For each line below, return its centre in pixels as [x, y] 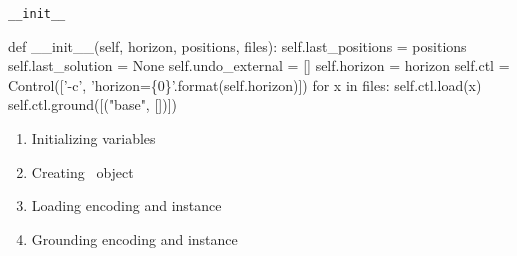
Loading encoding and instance [126, 205]
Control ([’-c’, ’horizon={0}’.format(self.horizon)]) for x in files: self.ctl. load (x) [245, 84]
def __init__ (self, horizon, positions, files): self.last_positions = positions [237, 45]
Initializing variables [93, 138]
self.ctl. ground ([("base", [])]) [92, 104]
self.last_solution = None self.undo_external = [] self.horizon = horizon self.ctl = [259, 65]
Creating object [82, 171]
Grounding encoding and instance [134, 238]
